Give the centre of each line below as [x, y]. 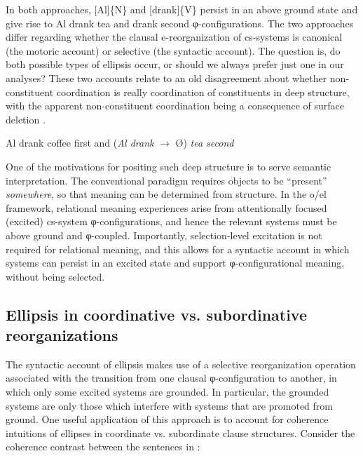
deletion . [26, 119]
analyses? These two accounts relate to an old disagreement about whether [166, 78]
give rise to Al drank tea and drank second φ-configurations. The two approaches [180, 23]
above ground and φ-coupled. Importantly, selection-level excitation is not [164, 235]
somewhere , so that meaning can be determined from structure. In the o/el [166, 194]
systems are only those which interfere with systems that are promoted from [169, 405]
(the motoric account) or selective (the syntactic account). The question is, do [173, 50]
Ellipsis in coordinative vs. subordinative [157, 314]
